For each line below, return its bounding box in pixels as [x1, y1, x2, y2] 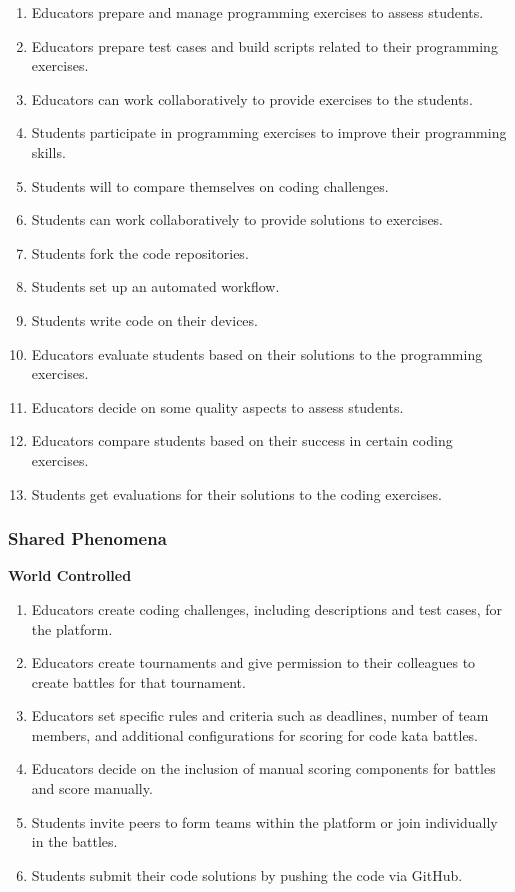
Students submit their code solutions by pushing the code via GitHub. [31, 864, 463, 885]
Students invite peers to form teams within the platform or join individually [31, 811, 498, 832]
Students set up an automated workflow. [31, 276, 280, 297]
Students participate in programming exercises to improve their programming [31, 122, 507, 143]
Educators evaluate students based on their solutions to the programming [31, 343, 483, 364]
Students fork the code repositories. [31, 242, 249, 263]
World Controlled [8, 565, 132, 586]
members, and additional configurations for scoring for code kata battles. [31, 724, 479, 745]
